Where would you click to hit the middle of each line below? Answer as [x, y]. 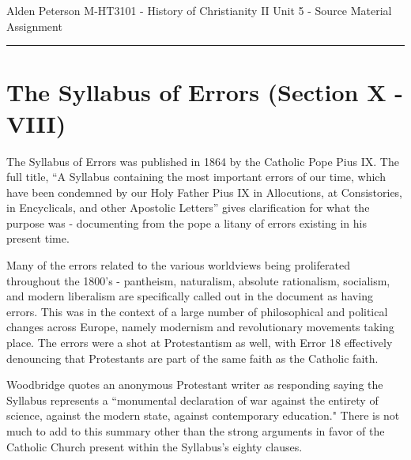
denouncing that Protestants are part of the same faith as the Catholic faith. [192, 358]
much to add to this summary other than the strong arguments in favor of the [196, 431]
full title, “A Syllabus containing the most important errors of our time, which [196, 177]
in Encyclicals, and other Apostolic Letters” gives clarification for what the [188, 207]
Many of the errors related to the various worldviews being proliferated [178, 265]
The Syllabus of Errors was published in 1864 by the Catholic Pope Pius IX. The [203, 161]
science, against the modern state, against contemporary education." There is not [203, 415]
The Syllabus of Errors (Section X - [205, 92]
